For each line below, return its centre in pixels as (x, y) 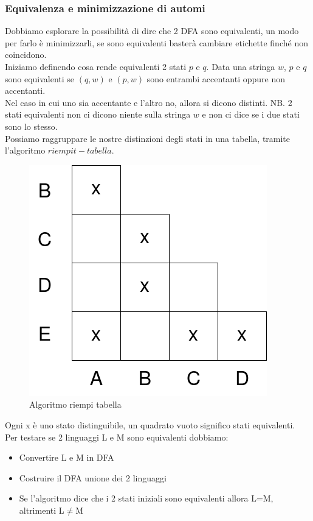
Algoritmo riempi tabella (75, 404)
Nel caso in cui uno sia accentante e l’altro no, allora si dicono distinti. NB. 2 (149, 102)
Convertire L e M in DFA (67, 457)
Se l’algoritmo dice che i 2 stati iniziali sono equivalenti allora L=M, (146, 498)
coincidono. (26, 55)
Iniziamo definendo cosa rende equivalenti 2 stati (96, 66)
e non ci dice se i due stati (251, 114)
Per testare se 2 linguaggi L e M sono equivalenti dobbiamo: (117, 437)
